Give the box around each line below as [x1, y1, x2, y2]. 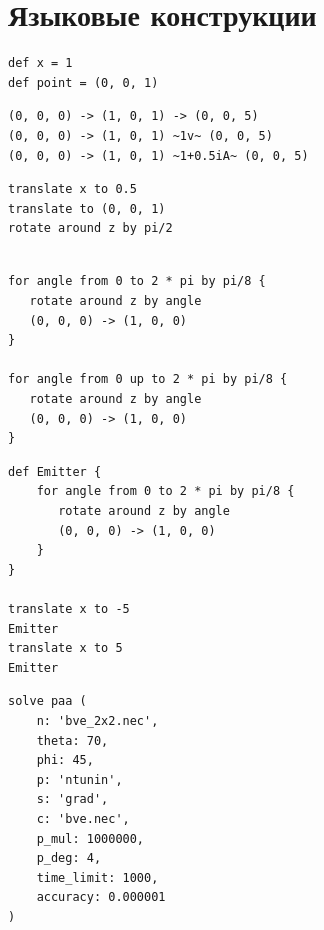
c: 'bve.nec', [36, 811, 130, 826]
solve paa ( [8, 694, 87, 709]
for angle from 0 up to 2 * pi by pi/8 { [8, 372, 288, 387]
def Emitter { [8, 464, 102, 479]
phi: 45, [36, 753, 94, 768]
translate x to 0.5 [8, 182, 137, 197]
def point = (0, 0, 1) [8, 75, 159, 90]
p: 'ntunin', [36, 772, 123, 787]
